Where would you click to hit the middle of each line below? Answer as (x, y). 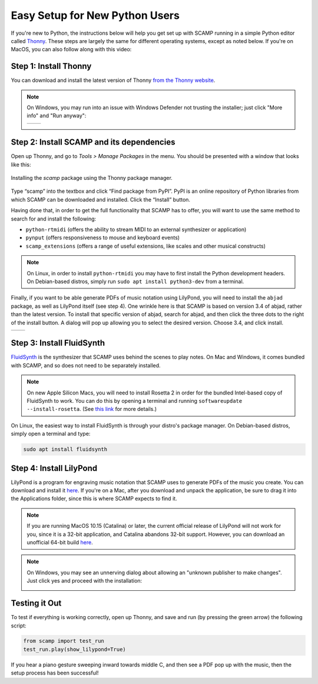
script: (19, 626)
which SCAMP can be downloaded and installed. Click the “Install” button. (101, 199)
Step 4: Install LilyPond (54, 468)
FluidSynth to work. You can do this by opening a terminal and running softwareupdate (135, 401)
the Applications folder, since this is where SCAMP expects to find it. (94, 499)
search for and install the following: (54, 219)
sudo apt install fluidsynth (65, 449)
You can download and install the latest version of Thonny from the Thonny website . (113, 80)
